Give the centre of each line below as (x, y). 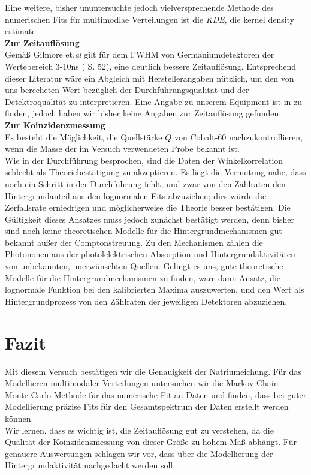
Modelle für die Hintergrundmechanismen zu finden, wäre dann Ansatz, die (143, 277)
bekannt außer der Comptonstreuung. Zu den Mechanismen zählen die (134, 242)
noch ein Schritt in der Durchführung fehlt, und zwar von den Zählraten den (145, 183)
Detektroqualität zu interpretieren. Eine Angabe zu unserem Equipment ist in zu (154, 101)
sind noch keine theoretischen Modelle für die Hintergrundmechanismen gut (144, 231)
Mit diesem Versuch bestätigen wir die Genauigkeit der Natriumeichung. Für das (153, 371)
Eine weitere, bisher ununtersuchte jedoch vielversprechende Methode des (139, 7)
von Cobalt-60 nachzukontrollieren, (238, 136)
